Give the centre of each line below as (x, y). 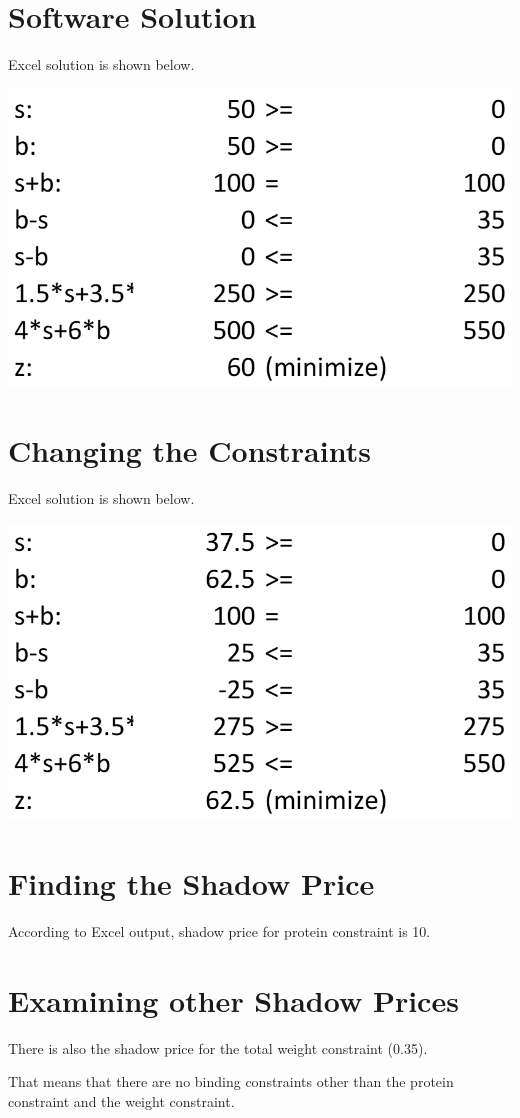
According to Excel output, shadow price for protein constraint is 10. (219, 930)
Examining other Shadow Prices (233, 999)
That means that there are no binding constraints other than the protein (231, 1081)
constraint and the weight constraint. (121, 1100)
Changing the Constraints (189, 449)
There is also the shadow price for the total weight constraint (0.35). (218, 1047)
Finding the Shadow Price (191, 883)
